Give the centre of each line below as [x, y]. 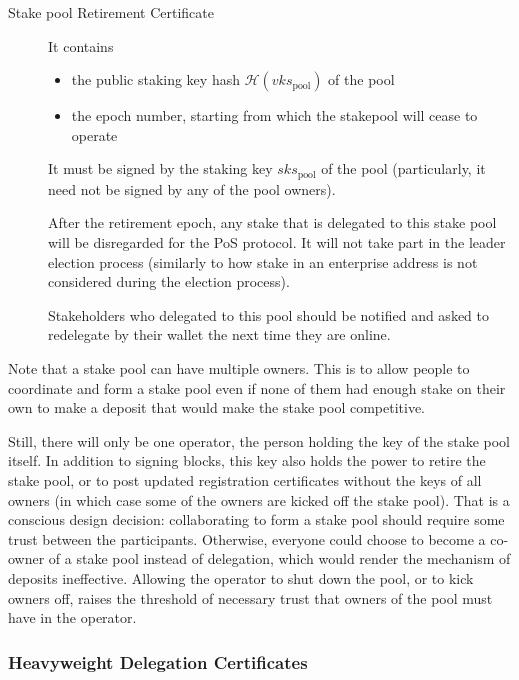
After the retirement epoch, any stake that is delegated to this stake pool [272, 222]
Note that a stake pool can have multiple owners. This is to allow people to [239, 367]
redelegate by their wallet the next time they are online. [219, 334]
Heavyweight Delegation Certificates [158, 661]
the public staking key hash [155, 79]
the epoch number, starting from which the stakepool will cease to [274, 115]
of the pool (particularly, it [403, 168]
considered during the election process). [169, 281]
